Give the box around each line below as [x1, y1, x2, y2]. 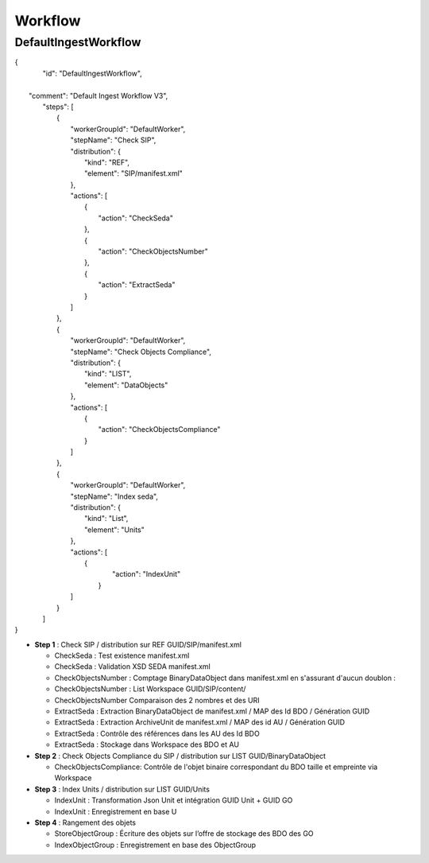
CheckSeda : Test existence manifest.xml [54, 651, 190, 660]
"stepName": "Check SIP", [70, 135, 157, 145]
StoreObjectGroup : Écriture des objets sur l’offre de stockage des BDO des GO [54, 829, 314, 838]
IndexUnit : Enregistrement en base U [54, 807, 177, 816]
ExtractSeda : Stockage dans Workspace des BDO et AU [54, 740, 240, 749]
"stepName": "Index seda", [70, 492, 159, 501]
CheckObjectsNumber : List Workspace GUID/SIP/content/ [54, 684, 246, 694]
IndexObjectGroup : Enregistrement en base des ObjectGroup [54, 840, 257, 849]
